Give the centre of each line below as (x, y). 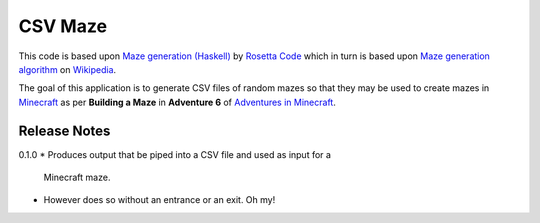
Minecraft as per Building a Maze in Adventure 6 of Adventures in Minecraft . (177, 102)
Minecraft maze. (77, 177)
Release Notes (64, 130)
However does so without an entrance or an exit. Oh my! (159, 200)
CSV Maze (63, 26)
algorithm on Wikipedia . (67, 69)
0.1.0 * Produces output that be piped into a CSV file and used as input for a (175, 154)
